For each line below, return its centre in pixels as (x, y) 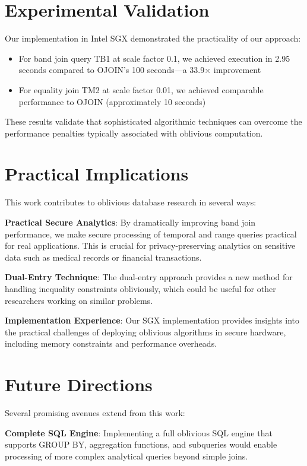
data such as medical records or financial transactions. (103, 257)
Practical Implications (97, 174)
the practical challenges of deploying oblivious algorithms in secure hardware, (145, 332)
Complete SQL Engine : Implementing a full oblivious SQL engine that (139, 432)
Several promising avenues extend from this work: (95, 413)
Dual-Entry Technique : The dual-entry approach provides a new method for (149, 277)
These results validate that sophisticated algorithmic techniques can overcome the (153, 121)
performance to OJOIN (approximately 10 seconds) (112, 101)
